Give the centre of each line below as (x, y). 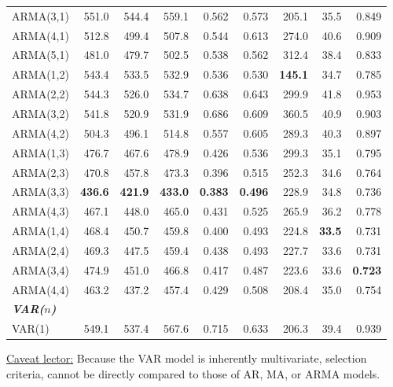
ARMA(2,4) (40, 250)
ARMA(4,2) (40, 133)
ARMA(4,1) (40, 35)
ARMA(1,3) (40, 152)
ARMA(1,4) (40, 231)
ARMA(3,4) (40, 269)
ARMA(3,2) (40, 113)
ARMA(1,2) (40, 74)
